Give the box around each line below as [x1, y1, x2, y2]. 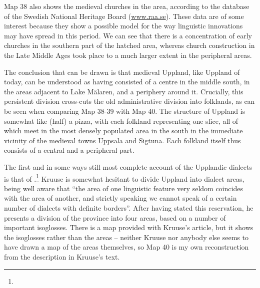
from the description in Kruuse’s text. [4, 251, 120, 262]
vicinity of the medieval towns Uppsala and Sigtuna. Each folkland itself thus [4, 135, 241, 145]
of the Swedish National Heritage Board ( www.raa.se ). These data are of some [4, 10, 244, 21]
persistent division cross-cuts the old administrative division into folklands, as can [4, 96, 255, 106]
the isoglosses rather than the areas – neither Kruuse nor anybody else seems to [4, 232, 248, 242]
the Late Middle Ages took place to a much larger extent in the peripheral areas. [4, 49, 252, 60]
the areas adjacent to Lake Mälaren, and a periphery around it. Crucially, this [4, 86, 243, 96]
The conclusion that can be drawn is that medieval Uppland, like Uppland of [4, 66, 240, 77]
